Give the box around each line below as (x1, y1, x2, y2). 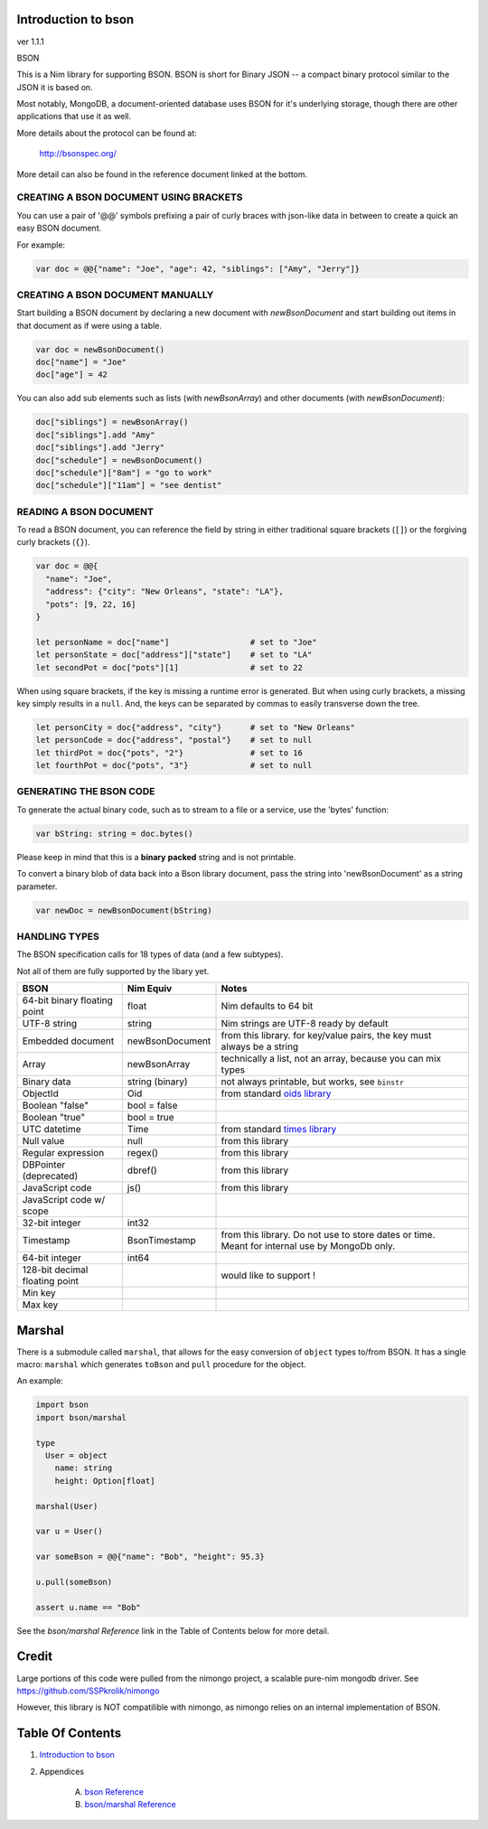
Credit (16, 1649, 53, 1665)
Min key (22, 1287, 56, 1299)
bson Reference (84, 1787, 145, 1797)
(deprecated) (22, 1170, 79, 1183)
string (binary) (127, 1075, 189, 1088)
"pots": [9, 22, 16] (45, 599, 136, 609)
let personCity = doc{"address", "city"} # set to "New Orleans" (35, 722, 356, 732)
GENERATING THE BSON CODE (16, 785, 155, 798)
